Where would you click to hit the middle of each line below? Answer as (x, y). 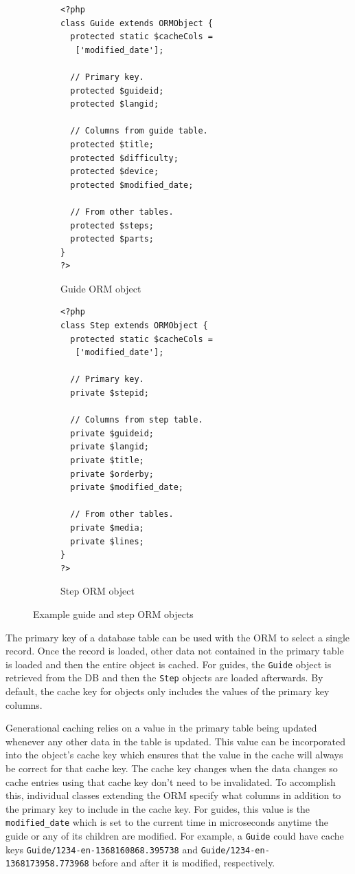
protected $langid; (115, 104)
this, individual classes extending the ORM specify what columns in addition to (173, 795)
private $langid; (110, 447)
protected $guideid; (117, 90)
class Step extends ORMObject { (134, 326)
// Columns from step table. (137, 420)
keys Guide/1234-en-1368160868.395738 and (102, 849)
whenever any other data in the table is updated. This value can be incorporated (175, 741)
